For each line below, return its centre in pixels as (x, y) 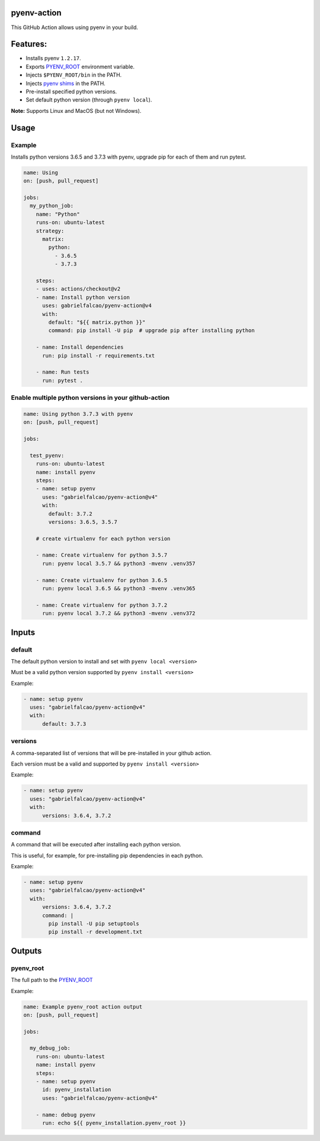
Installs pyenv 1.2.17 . (53, 58)
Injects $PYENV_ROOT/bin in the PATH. (74, 75)
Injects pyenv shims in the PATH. (66, 83)
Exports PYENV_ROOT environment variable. (80, 67)
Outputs (26, 951)
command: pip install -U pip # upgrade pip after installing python (151, 331)
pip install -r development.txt (95, 932)
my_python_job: (52, 206)
